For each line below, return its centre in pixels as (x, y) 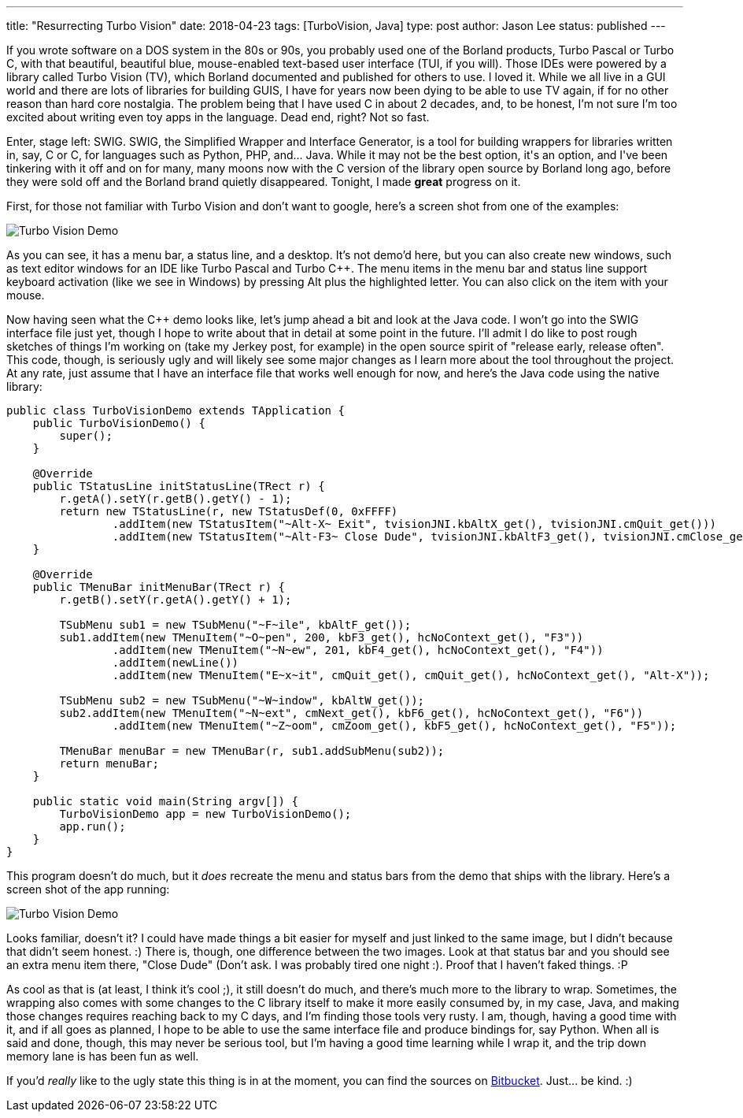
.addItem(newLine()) (176, 663)
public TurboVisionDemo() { (119, 423)
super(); (86, 436)
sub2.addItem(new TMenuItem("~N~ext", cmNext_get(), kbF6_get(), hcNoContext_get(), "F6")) (351, 713)
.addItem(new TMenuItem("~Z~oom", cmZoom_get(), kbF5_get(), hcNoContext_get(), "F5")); (394, 726)
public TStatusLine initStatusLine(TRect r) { (179, 486)
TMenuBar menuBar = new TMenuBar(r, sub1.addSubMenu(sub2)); (252, 751)
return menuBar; (109, 763)
